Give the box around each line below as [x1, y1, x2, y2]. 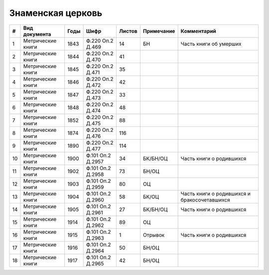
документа [23, 30, 51, 37]
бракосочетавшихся [180, 196, 230, 203]
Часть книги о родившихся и [180, 190, 251, 197]
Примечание [142, 27, 175, 34]
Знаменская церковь [9, 7, 103, 18]
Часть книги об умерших [180, 40, 242, 47]
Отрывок [142, 231, 165, 238]
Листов [119, 27, 137, 34]
